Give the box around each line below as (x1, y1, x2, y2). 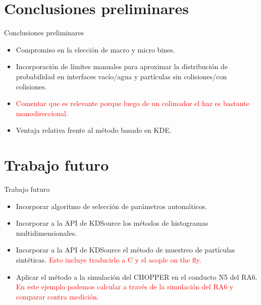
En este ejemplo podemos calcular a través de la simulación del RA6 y (16, 281, 234, 292)
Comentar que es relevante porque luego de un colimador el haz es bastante (16, 98, 249, 109)
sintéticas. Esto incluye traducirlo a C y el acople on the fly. (16, 254, 201, 265)
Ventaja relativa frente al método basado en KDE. (16, 125, 172, 135)
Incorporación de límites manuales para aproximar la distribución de (16, 61, 228, 72)
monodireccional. (16, 108, 68, 118)
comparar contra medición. (16, 291, 99, 301)
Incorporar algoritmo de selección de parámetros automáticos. (16, 200, 207, 211)
